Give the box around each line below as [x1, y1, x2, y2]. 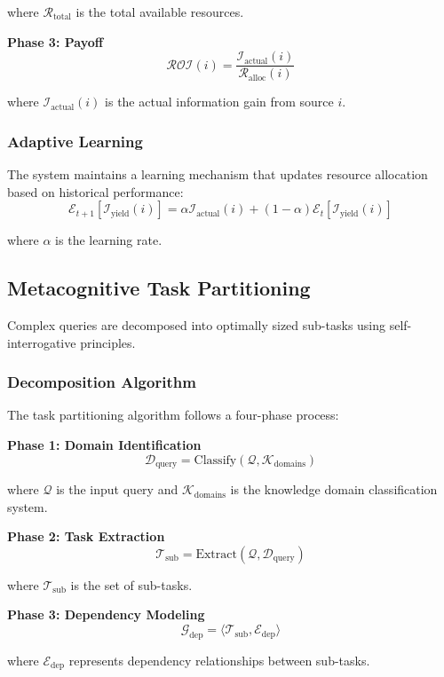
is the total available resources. [75, 3, 244, 20]
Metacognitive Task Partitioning [7, 274, 311, 302]
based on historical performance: [7, 182, 184, 201]
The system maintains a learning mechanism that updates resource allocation [7, 165, 428, 184]
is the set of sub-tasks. [70, 575, 193, 594]
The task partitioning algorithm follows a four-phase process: [7, 405, 339, 424]
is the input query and [56, 480, 178, 499]
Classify [194, 453, 237, 467]
